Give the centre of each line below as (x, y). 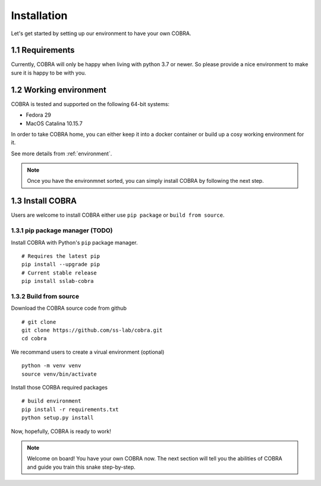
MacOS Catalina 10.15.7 (54, 123)
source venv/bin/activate (59, 374)
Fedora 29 (39, 115)
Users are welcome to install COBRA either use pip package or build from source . (118, 215)
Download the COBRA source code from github (69, 308)
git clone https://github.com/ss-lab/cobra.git (92, 330)
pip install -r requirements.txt (70, 409)
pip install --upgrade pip (61, 264)
